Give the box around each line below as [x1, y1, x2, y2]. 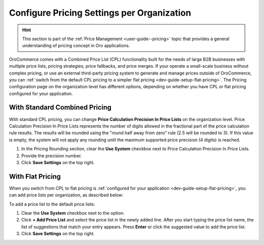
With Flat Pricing [9, 172, 61, 181]
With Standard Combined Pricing [9, 103, 112, 112]
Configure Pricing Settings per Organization [9, 7, 192, 18]
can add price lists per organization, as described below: [9, 192, 124, 198]
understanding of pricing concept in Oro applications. [22, 43, 130, 49]
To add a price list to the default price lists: [9, 201, 95, 207]
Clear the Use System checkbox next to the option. [21, 210, 125, 216]
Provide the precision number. [21, 152, 82, 159]
